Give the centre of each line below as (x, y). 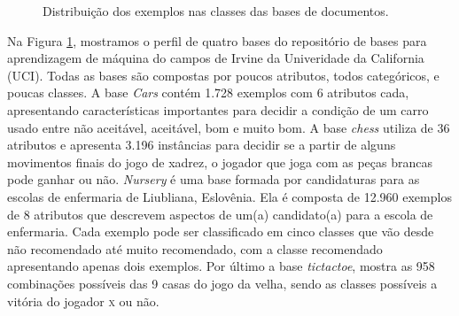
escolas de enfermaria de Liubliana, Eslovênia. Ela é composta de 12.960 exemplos (229, 196)
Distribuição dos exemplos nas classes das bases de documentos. (216, 11)
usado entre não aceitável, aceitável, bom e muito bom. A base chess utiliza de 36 (229, 127)
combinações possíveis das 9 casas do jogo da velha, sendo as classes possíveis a (222, 283)
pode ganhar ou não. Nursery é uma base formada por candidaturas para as (214, 179)
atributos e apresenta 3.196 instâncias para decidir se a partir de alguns (202, 145)
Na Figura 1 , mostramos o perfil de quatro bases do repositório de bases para (217, 40)
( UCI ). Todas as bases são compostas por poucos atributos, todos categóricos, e (223, 75)
